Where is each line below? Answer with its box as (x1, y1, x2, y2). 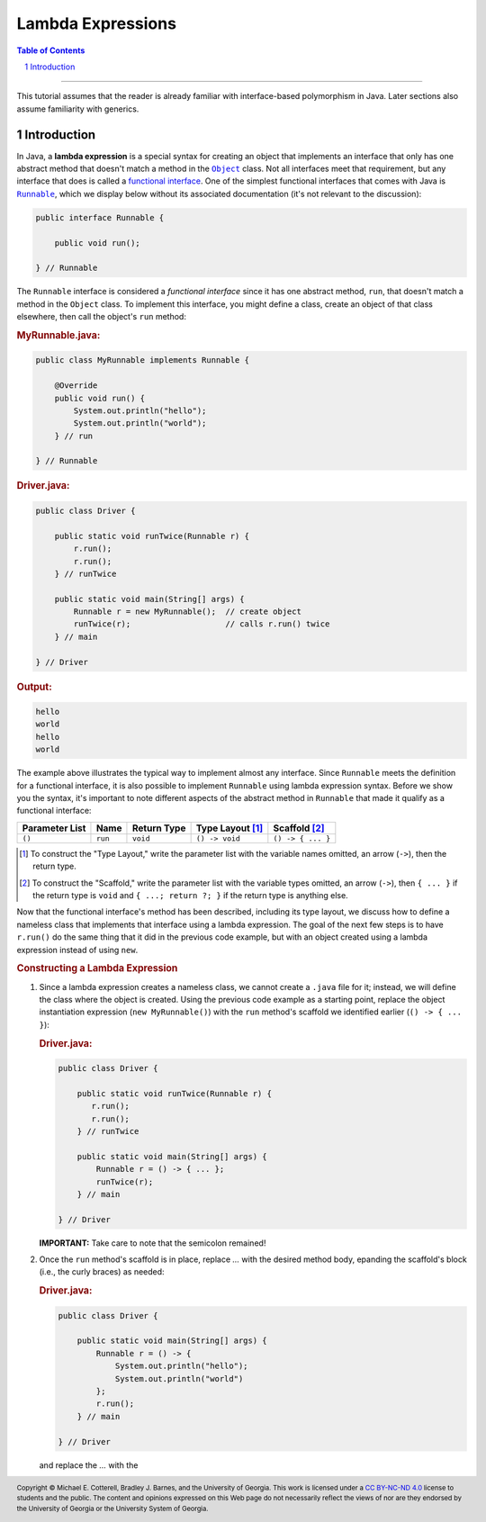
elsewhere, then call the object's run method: (16, 311, 186, 322)
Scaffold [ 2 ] (273, 822, 325, 834)
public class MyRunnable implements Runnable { (35, 356, 249, 365)
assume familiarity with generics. (16, 104, 139, 114)
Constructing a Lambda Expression (16, 962, 178, 975)
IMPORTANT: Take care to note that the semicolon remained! (39, 1238, 266, 1248)
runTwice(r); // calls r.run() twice (73, 619, 330, 629)
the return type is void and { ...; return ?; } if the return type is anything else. (32, 889, 348, 900)
